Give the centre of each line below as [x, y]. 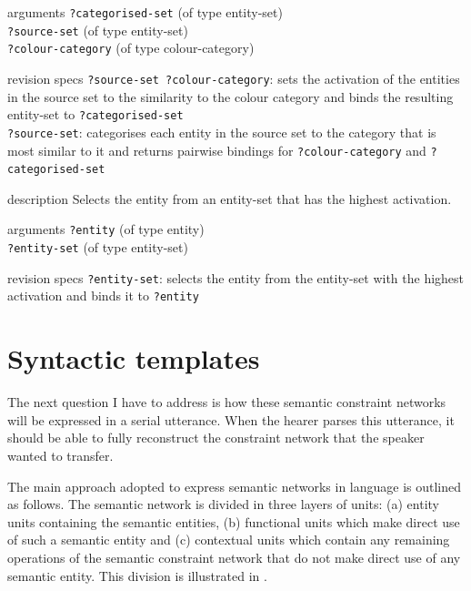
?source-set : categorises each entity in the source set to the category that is [222, 132]
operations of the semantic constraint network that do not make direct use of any [234, 557]
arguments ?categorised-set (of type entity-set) [145, 12]
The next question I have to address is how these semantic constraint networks [227, 402]
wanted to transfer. [60, 455]
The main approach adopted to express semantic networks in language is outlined [235, 486]
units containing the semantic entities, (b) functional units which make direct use [234, 521]
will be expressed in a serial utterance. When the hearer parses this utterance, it [231, 419]
